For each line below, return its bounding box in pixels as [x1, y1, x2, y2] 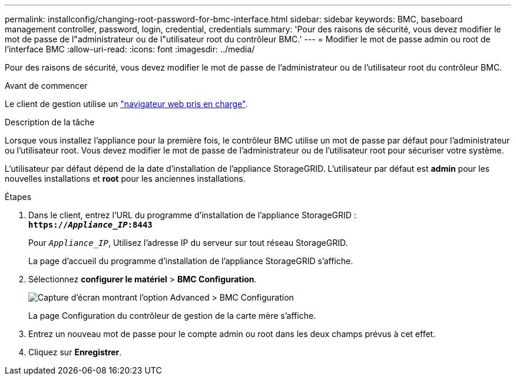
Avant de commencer [5, 81, 88, 91]
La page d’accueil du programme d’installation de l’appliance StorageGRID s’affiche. [28, 256, 353, 266]
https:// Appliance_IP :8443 [28, 220, 153, 229]
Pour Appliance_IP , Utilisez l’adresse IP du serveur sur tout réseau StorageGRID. [28, 238, 348, 248]
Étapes [5, 192, 32, 202]
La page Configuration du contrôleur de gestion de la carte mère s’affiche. [28, 311, 316, 321]
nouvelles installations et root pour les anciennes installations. [5, 174, 246, 184]
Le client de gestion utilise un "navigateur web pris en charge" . [5, 99, 248, 109]
